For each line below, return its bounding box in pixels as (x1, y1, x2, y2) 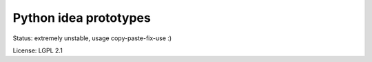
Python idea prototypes (12, 10, 151, 25)
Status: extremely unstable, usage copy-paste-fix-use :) (12, 34, 172, 42)
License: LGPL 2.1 (12, 46, 63, 55)
